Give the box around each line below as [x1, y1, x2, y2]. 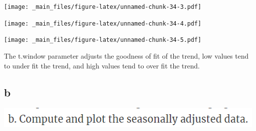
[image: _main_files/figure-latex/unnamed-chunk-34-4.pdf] [4, 20, 201, 27]
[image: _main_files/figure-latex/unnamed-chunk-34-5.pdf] [4, 36, 201, 44]
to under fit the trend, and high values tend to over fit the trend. [4, 60, 200, 70]
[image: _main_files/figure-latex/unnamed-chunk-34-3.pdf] [4, 3, 201, 10]
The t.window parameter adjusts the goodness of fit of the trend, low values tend [4, 50, 249, 61]
